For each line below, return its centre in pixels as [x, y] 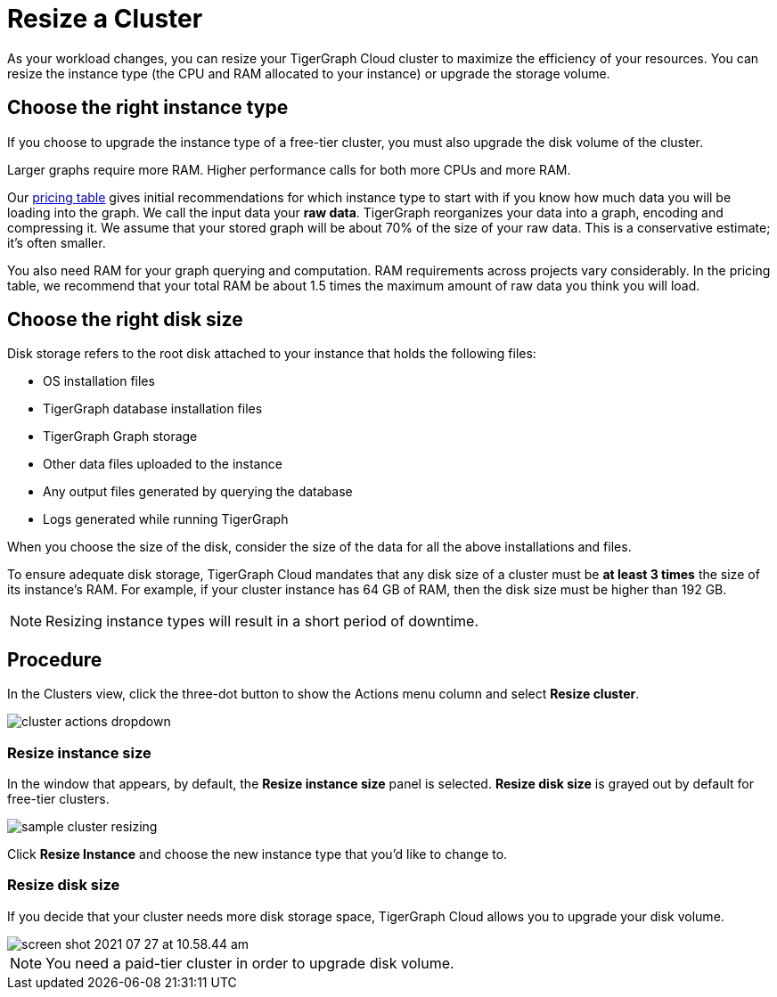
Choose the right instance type [148, 108]
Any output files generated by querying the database [198, 492]
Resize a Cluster [105, 19]
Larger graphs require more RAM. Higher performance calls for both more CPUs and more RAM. [289, 169]
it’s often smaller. [57, 242]
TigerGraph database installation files [153, 409]
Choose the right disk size [125, 320]
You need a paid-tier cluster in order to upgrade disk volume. [250, 963]
